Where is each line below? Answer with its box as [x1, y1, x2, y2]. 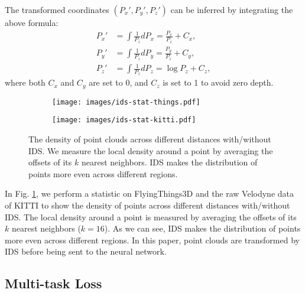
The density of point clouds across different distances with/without [28, 133, 271, 145]
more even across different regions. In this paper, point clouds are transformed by [5, 233, 300, 246]
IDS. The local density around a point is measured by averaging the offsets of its [5, 210, 297, 223]
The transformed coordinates [5, 4, 109, 15]
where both [5, 76, 46, 89]
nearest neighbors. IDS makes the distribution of [81, 156, 258, 168]
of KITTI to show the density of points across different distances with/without [5, 199, 290, 211]
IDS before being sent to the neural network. [5, 245, 167, 258]
